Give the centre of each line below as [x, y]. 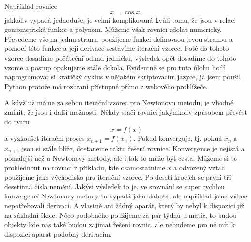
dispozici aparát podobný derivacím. [58, 234]
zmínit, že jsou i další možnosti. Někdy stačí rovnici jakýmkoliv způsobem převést [126, 112]
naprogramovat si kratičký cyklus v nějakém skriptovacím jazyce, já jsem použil [123, 77]
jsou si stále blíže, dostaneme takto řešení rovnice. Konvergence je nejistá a [133, 148]
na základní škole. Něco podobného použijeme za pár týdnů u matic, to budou [120, 215]
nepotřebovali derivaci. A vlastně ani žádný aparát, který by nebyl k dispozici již [125, 205]
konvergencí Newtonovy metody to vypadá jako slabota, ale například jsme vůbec [126, 196]
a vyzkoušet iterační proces [45, 138]
